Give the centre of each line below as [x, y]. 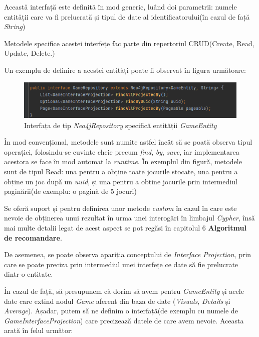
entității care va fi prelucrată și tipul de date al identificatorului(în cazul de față [127, 16]
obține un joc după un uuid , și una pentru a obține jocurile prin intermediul [121, 181]
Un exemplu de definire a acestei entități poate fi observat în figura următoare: [125, 70]
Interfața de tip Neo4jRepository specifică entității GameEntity [120, 125]
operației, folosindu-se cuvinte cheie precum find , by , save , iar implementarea [122, 151]
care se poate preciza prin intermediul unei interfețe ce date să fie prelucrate [121, 264]
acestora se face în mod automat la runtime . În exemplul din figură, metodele [123, 161]
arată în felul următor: [39, 330]
